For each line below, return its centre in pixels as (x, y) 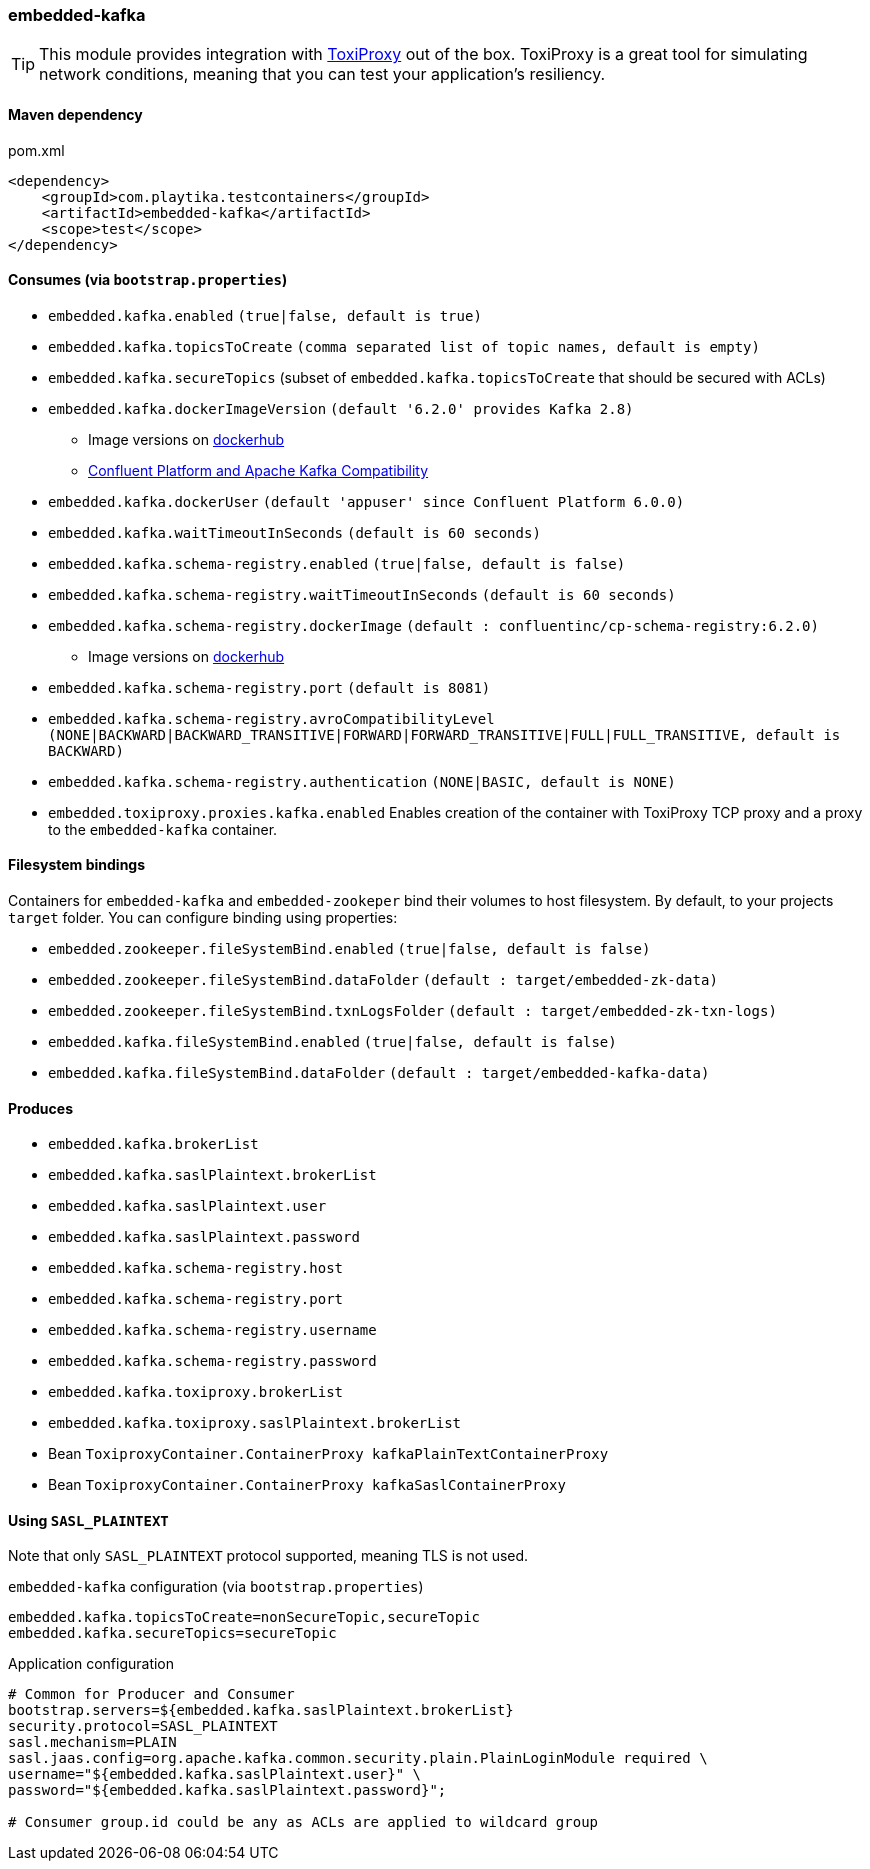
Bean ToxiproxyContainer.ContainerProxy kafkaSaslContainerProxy (307, 1485)
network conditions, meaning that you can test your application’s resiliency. (322, 74)
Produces (40, 1108)
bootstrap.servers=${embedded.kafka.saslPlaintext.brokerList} (261, 1710)
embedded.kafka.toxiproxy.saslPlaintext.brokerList (255, 1423)
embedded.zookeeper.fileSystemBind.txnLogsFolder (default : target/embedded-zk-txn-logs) (412, 1011)
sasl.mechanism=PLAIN (92, 1742)
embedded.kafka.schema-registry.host (196, 1268)
